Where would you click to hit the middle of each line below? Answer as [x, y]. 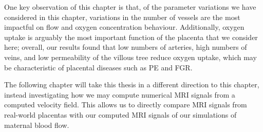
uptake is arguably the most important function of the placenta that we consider [131, 37]
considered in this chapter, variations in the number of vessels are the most [122, 17]
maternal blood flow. [37, 125]
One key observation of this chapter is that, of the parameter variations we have [130, 7]
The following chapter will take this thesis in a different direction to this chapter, [132, 84]
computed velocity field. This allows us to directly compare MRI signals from [126, 105]
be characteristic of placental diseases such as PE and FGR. [98, 67]
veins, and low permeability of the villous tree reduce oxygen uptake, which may [130, 57]
